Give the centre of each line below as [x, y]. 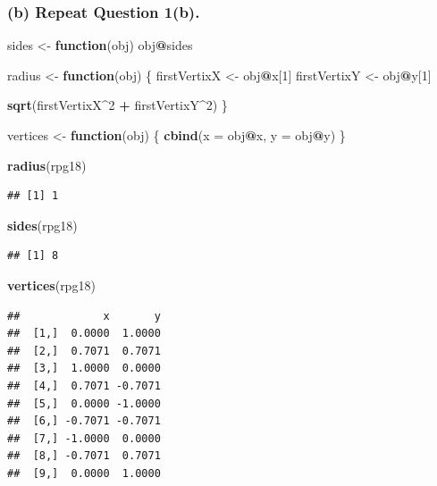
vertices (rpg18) [51, 285]
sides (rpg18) [42, 225]
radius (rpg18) [47, 165]
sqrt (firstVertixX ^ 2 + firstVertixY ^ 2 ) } [118, 105]
